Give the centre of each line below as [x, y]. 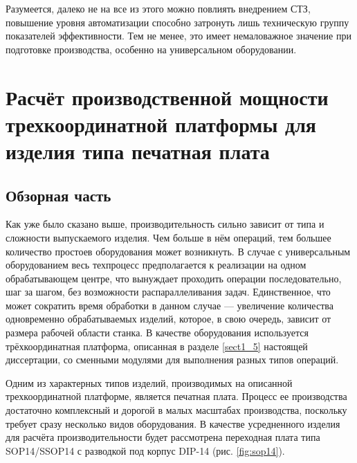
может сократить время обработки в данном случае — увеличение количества [170, 305]
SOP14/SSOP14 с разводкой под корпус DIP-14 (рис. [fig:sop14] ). [145, 450]
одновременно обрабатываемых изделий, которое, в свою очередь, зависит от [168, 319]
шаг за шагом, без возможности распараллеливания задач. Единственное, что [168, 292]
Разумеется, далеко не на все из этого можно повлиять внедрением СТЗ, [158, 8]
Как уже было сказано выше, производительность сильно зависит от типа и [165, 224]
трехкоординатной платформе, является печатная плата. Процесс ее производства [176, 396]
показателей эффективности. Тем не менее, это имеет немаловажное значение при [178, 36]
